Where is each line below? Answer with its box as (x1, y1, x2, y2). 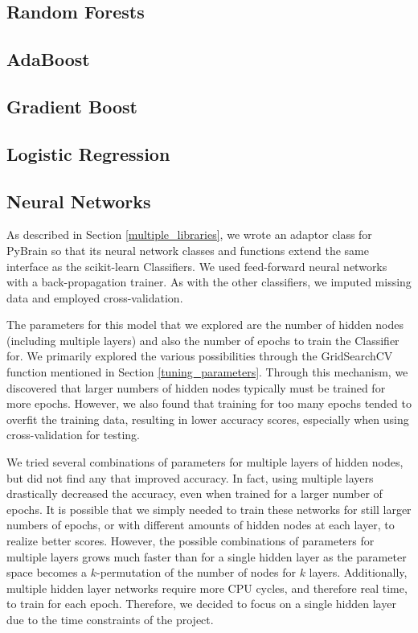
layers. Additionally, (309, 564, 408, 581)
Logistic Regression (6, 141, 170, 166)
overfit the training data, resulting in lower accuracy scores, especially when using (6, 410, 409, 427)
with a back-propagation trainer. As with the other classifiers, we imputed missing (6, 273, 412, 290)
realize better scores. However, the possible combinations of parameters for (6, 532, 375, 549)
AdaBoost (6, 47, 90, 72)
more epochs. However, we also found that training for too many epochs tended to (6, 395, 412, 412)
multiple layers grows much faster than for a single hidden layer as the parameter (6, 548, 407, 565)
